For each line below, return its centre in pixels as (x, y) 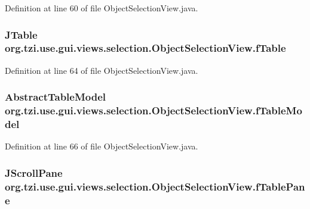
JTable (21, 34)
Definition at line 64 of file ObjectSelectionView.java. (102, 70)
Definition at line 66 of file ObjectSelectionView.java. (102, 146)
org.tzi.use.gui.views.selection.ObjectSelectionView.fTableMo (154, 110)
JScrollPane (34, 172)
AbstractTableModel (56, 97)
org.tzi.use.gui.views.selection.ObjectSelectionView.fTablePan (155, 186)
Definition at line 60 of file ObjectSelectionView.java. (102, 8)
